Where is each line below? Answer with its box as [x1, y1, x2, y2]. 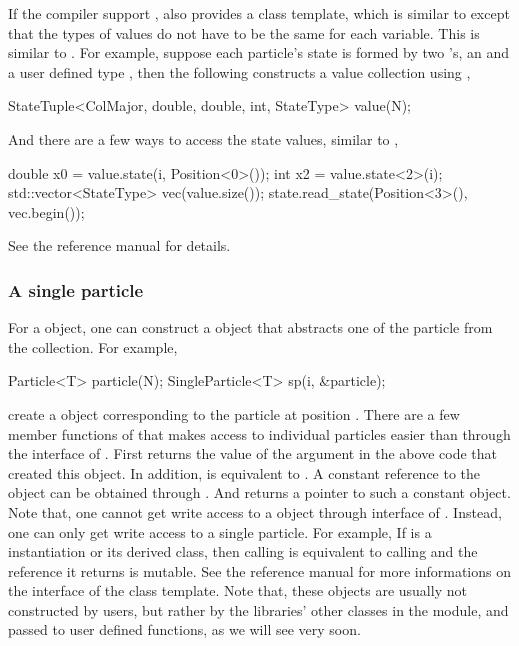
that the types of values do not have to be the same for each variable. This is [8, 22, 480, 43]
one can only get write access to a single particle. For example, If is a [8, 521, 432, 542]
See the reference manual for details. [8, 235, 231, 256]
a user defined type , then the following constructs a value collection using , [8, 61, 471, 82]
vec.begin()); [8, 201, 85, 222]
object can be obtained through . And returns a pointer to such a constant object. [8, 482, 511, 503]
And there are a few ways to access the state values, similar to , [8, 128, 399, 149]
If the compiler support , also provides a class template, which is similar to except [8, 3, 510, 23]
